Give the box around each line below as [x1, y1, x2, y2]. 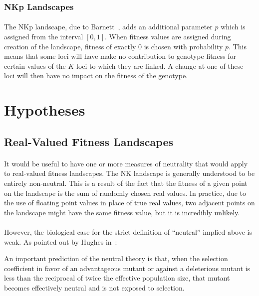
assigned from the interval [4, 31, 83, 42]
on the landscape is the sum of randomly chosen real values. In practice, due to [4, 187, 247, 198]
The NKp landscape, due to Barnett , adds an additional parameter [4, 21, 213, 32]
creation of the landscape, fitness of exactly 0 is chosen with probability [4, 41, 223, 51]
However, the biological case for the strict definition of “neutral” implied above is [4, 226, 252, 237]
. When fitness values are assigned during [105, 31, 231, 42]
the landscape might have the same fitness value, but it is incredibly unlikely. [4, 207, 240, 217]
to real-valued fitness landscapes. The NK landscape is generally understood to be [4, 168, 255, 178]
